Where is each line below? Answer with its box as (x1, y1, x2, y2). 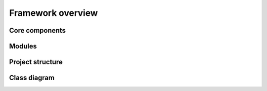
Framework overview (9, 7, 98, 18)
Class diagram (9, 74, 54, 82)
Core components (9, 26, 66, 35)
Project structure (9, 58, 63, 66)
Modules (9, 42, 37, 50)
